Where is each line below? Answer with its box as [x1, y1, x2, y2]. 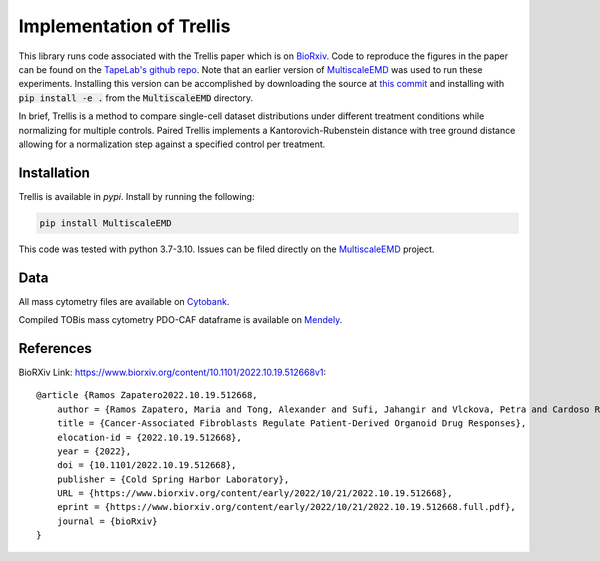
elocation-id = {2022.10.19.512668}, [56, 431, 242, 443]
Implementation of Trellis [18, 15, 231, 37]
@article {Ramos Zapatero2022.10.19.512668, [36, 390, 259, 401]
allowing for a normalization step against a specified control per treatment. [18, 138, 326, 150]
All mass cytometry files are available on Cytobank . [18, 295, 230, 307]
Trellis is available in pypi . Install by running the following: [18, 190, 255, 202]
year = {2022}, [56, 445, 132, 457]
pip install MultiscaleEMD [39, 217, 172, 229]
